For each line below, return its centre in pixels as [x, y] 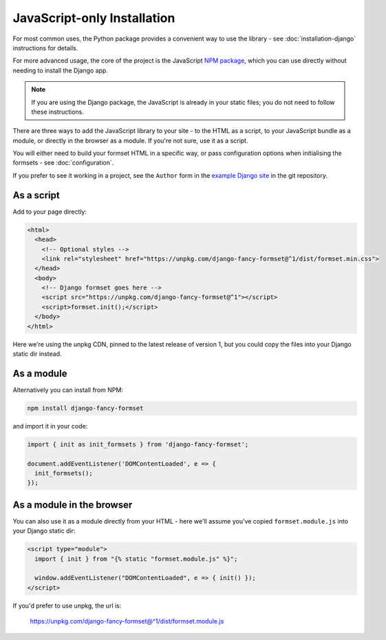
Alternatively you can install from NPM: [68, 390]
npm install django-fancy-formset [85, 408]
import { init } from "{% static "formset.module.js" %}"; [136, 559]
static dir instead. [37, 354]
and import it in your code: [50, 426]
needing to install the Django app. [60, 70]
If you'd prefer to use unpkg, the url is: [67, 606]
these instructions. [57, 112]
